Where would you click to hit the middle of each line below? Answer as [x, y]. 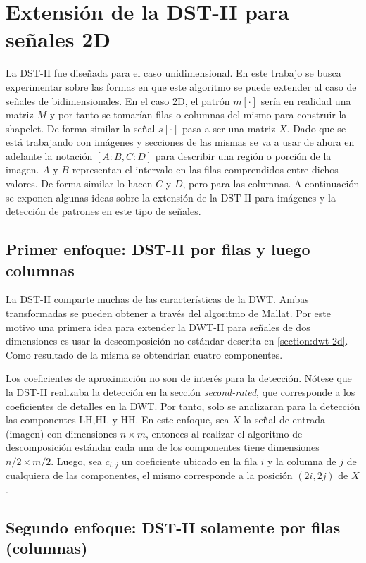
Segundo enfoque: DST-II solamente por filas [173, 527]
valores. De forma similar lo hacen [79, 184]
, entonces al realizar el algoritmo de [224, 433]
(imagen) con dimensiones [62, 433]
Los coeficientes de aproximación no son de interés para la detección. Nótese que [179, 378]
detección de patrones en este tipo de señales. [103, 211]
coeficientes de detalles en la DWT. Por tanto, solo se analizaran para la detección [183, 406]
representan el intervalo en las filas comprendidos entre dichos [205, 169]
